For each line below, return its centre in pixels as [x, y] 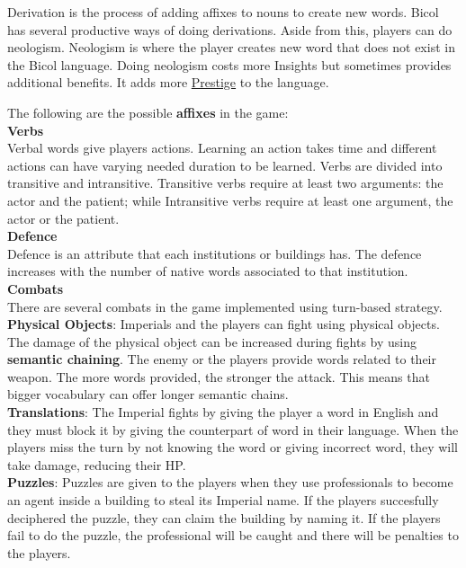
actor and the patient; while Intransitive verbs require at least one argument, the [230, 200]
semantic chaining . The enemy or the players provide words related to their [222, 359]
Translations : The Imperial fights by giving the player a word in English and [223, 412]
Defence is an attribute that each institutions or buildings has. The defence [215, 253]
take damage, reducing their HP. [97, 464]
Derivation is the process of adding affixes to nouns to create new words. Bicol [223, 12]
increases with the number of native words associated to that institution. [208, 271]
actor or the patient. [63, 218]
